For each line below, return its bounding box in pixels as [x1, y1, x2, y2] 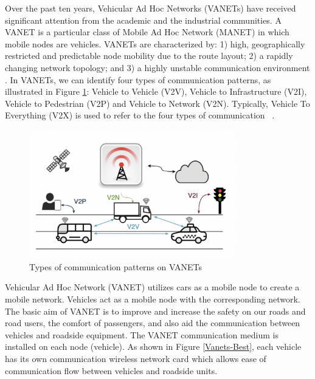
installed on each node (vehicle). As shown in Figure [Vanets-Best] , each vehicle [5, 340, 302, 353]
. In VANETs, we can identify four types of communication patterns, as [5, 73, 271, 86]
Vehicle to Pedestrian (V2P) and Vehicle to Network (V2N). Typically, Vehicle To [5, 97, 310, 109]
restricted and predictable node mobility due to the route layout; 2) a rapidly [5, 49, 293, 62]
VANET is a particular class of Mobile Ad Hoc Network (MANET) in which [5, 26, 289, 38]
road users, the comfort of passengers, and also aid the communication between [5, 316, 300, 329]
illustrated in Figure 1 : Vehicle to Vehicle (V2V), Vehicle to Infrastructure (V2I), [5, 85, 307, 98]
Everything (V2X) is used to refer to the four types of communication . [5, 109, 275, 121]
